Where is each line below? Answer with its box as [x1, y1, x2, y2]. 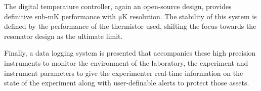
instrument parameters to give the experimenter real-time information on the [4, 67, 243, 78]
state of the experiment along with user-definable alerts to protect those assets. [4, 77, 249, 88]
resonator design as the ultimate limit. [4, 30, 123, 41]
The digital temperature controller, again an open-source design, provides [4, 1, 232, 11]
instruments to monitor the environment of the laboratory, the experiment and [4, 57, 248, 68]
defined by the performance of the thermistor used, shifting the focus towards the [4, 21, 256, 31]
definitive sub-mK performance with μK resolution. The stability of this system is [4, 11, 257, 21]
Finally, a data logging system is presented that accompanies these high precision [4, 48, 256, 58]
